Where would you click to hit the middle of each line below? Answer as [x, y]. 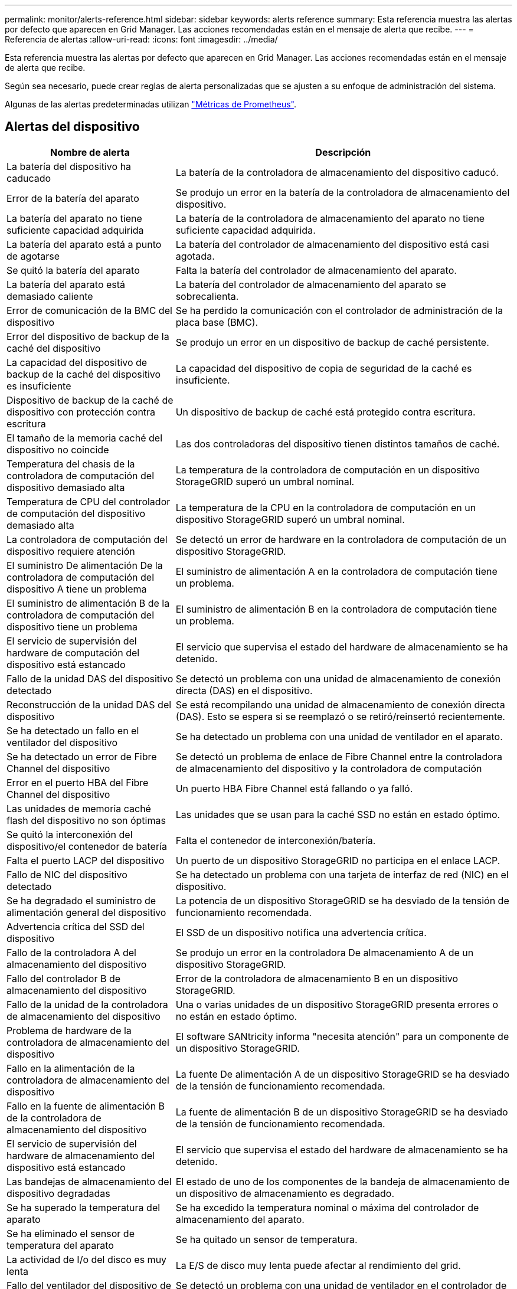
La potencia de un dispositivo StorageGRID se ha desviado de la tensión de [342, 900]
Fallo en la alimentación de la [71, 1068]
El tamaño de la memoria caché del [85, 438]
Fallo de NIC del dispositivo [67, 874]
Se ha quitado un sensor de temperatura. [266, 1239]
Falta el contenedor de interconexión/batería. [276, 840]
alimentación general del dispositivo [86, 912]
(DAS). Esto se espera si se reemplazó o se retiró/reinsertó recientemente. [340, 716]
